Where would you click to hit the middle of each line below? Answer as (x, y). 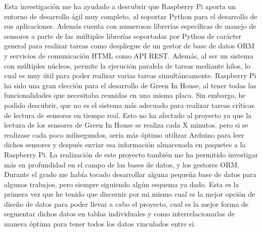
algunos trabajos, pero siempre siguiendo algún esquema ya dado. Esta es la (122, 184)
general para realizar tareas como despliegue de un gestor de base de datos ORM (129, 46)
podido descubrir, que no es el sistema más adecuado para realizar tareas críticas (129, 105)
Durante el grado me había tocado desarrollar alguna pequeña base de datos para (130, 174)
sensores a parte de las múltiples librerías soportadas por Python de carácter (123, 36)
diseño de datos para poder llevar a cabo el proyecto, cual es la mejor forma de (126, 204)
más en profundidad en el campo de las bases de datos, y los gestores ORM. (122, 164)
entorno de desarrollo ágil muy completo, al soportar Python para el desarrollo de (131, 16)
